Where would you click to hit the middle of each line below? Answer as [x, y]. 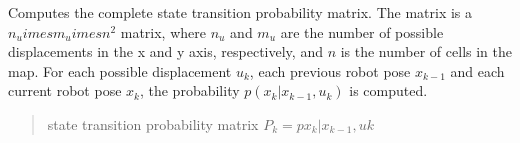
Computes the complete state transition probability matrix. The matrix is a [240, 12]
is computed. [388, 90]
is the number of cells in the [426, 51]
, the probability [189, 90]
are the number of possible [362, 31]
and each [477, 70]
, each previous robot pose [330, 70]
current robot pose [65, 90]
